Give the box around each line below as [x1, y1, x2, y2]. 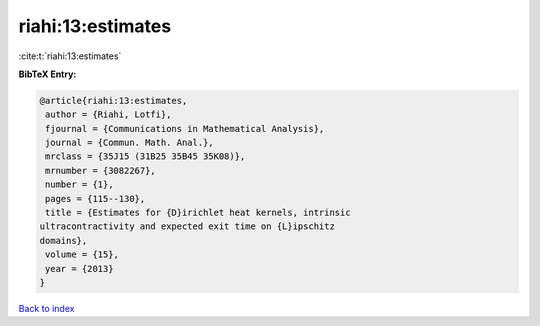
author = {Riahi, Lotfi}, [45, 109, 172, 120]
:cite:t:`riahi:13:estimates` [18, 50, 122, 62]
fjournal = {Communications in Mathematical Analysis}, [45, 123, 325, 134]
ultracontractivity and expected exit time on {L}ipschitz [39, 221, 335, 232]
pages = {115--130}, [45, 193, 146, 204]
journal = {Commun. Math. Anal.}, [45, 137, 214, 149]
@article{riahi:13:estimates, [39, 95, 188, 106]
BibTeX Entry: [18, 68, 77, 80]
